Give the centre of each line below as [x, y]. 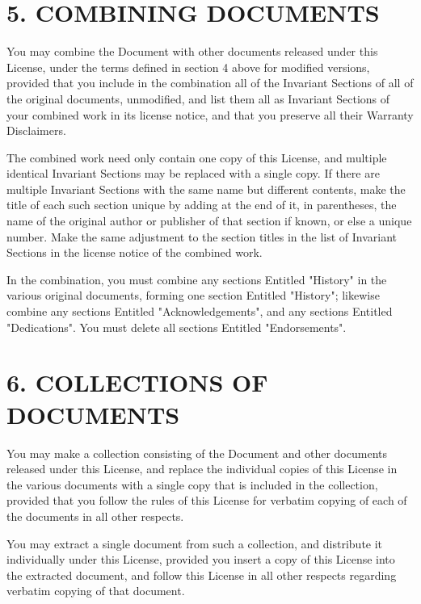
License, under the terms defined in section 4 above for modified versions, [188, 67]
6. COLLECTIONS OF [137, 382]
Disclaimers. [36, 130]
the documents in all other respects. [95, 516]
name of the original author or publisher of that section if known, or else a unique [209, 221]
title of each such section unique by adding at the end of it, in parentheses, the [202, 205]
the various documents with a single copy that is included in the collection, [192, 484]
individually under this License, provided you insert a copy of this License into [201, 559]
